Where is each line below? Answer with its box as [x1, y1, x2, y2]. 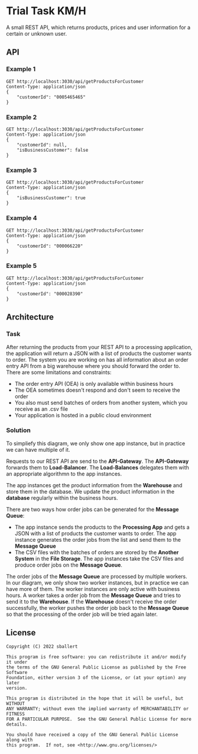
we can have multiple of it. [6, 446, 70, 453]
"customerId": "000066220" [17, 243, 83, 249]
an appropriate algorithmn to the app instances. [6, 470, 122, 477]
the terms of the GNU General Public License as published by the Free [6, 664, 186, 670]
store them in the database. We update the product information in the [6, 488, 175, 495]
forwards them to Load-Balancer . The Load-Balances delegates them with [6, 464, 189, 471]
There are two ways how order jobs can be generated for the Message [6, 506, 179, 513]
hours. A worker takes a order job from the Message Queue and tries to [6, 592, 181, 599]
